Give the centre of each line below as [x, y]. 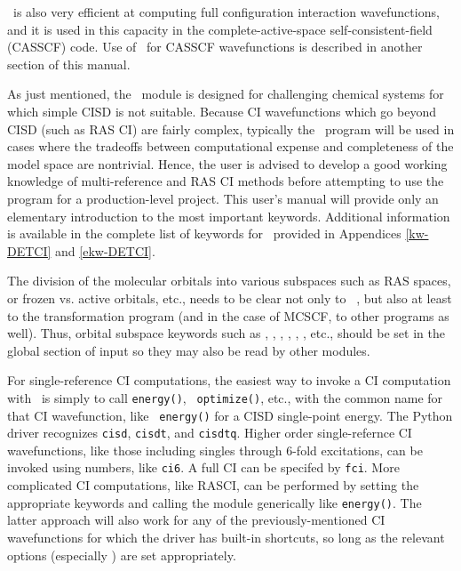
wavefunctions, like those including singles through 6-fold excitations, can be [215, 450]
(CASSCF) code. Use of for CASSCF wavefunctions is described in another [215, 47]
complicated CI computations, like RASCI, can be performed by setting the [213, 485]
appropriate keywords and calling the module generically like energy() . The [215, 502]
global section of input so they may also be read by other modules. [189, 350]
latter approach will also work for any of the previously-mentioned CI [196, 520]
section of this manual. [69, 64]
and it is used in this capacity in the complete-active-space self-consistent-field [220, 29]
